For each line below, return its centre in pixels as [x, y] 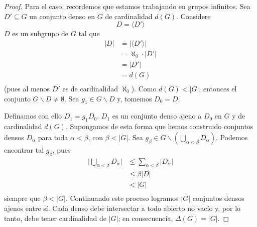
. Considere [194, 16]
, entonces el [218, 88]
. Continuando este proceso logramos [122, 198]
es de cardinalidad [90, 88]
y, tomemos [135, 98]
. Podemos [232, 137]
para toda [53, 137]
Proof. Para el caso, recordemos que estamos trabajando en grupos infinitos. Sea [127, 6]
